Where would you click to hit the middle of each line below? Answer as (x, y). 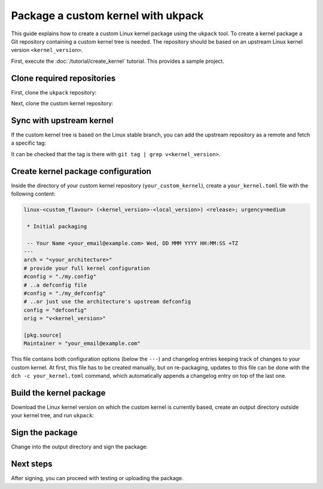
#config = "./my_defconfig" (65, 293)
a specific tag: (28, 143)
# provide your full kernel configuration (87, 268)
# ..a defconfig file (55, 285)
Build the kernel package (58, 392)
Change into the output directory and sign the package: (79, 447)
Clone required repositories (63, 78)
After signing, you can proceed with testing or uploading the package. (97, 478)
